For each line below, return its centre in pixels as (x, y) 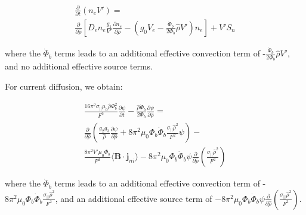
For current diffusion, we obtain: (64, 86)
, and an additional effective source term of (134, 198)
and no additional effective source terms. (79, 66)
